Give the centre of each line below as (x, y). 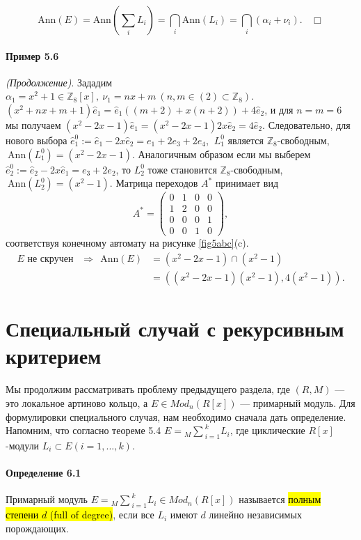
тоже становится (182, 169)
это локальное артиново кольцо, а (77, 402)
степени (22, 515)
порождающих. (37, 528)
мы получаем (33, 124)
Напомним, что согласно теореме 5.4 (83, 430)
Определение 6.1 (43, 473)
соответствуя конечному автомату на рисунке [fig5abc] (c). (127, 243)
